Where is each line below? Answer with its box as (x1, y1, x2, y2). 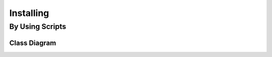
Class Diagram (9, 38, 56, 47)
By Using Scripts (9, 22, 66, 31)
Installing (9, 7, 49, 18)
